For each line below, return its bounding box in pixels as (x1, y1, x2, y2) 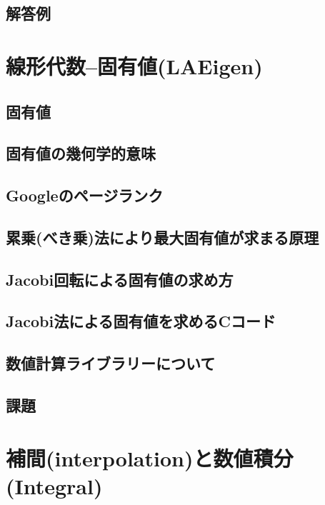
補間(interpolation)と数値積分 (6, 443, 294, 472)
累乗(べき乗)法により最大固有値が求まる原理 (6, 226, 319, 248)
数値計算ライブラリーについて (6, 352, 216, 374)
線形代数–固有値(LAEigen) (6, 51, 263, 80)
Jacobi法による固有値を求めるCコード (6, 310, 276, 332)
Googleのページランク (6, 184, 164, 206)
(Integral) (6, 471, 103, 500)
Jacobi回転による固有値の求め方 (6, 268, 234, 290)
